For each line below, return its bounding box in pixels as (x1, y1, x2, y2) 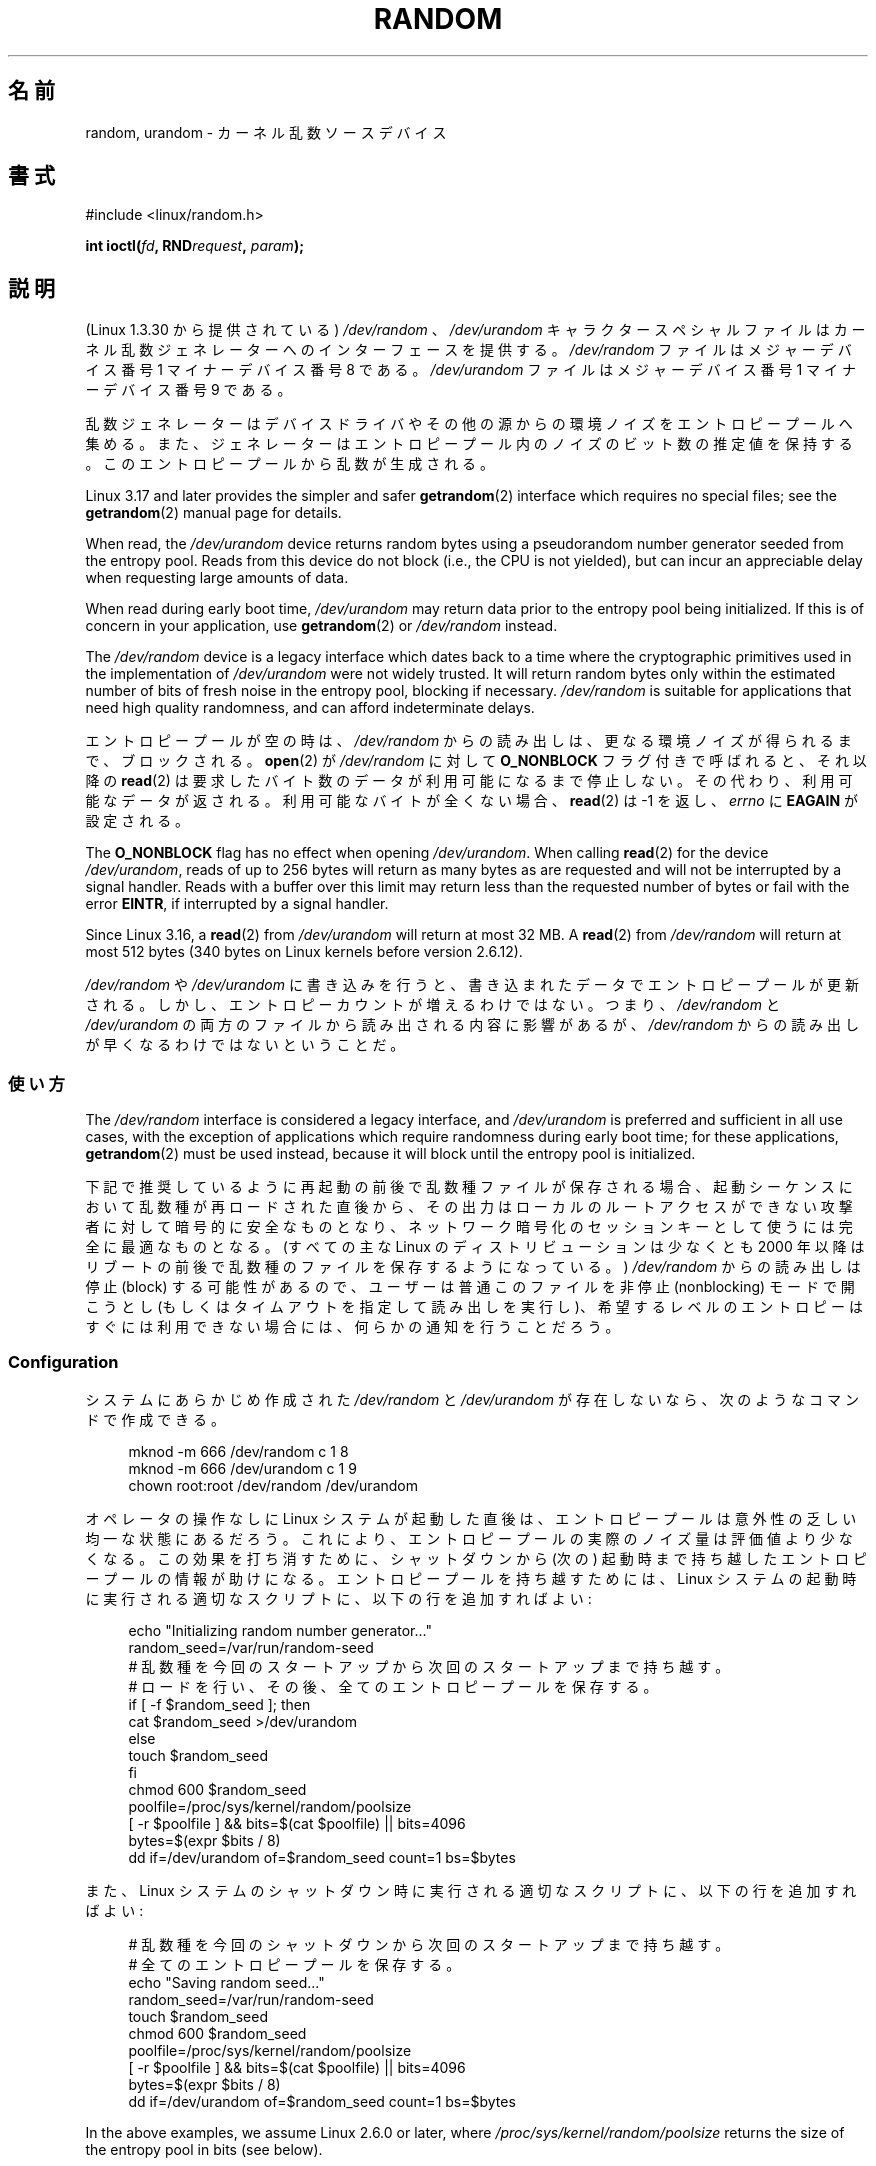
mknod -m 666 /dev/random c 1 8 (128, 1442, 349, 1460)
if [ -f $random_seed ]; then (128, 1695, 311, 1713)
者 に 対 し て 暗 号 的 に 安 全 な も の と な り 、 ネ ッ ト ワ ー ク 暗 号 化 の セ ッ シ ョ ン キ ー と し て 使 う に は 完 (85, 1218, 853, 1236)
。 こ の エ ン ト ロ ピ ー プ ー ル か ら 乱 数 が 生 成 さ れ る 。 (85, 455, 495, 473)
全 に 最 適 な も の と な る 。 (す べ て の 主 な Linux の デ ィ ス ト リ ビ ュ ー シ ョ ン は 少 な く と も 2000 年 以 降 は (85, 1238, 865, 1256)
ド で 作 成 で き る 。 (85, 1410, 225, 1428)
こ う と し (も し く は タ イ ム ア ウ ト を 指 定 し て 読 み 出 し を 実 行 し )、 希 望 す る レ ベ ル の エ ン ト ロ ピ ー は (85, 1298, 863, 1316)
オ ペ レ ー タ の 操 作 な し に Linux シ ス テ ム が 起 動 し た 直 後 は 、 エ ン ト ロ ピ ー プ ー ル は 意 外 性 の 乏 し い (85, 1509, 857, 1527)
